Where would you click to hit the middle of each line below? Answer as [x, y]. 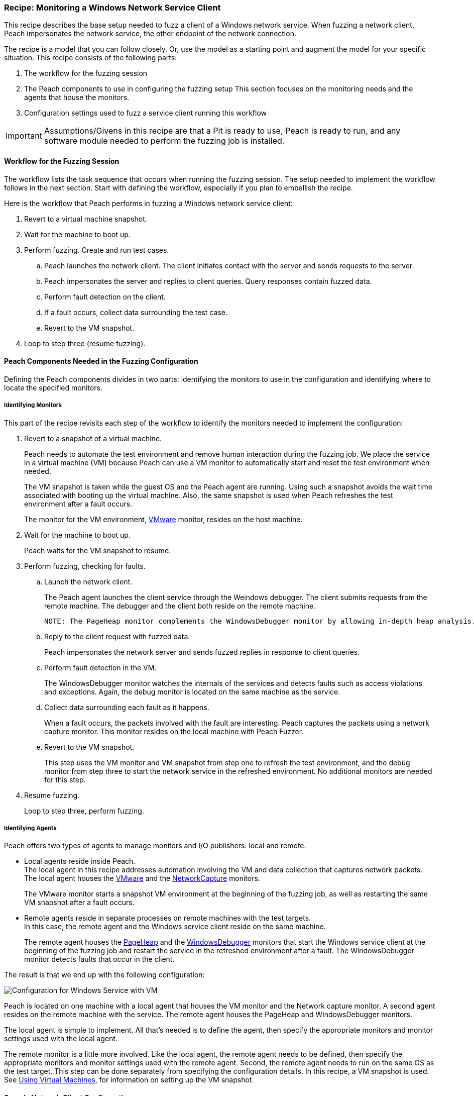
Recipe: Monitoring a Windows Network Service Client [112, 8]
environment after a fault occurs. [78, 504]
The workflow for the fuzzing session [86, 73]
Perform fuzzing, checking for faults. [85, 566]
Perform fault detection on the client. [105, 296]
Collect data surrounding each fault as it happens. [127, 707]
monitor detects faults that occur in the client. [99, 959]
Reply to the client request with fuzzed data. [117, 636]
